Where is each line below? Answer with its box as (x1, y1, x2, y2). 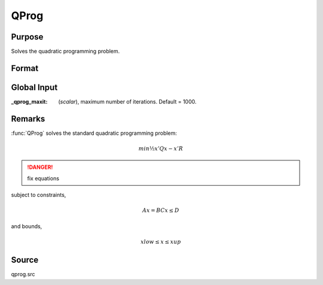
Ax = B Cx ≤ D (142, 207, 179, 214)
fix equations (27, 174, 60, 182)
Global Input (11, 82, 58, 92)
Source (11, 255, 39, 265)
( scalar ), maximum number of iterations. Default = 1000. (58, 98, 197, 105)
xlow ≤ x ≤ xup (141, 238, 181, 245)
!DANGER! (27, 163, 53, 171)
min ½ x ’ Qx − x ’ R (138, 145, 184, 152)
